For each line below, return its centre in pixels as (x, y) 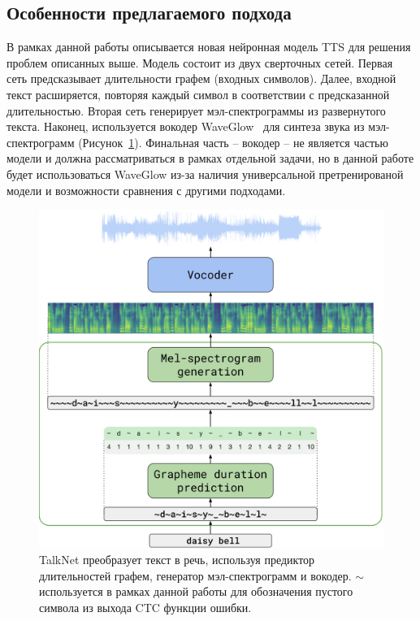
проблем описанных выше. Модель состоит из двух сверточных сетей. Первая (200, 62)
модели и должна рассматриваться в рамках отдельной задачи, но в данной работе (210, 158)
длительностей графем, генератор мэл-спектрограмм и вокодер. (195, 575)
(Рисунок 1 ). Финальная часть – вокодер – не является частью (233, 142)
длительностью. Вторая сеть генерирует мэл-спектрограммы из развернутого (196, 110)
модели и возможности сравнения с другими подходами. (146, 190)
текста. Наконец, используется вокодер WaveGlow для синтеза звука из (186, 126)
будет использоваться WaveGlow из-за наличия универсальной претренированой (205, 174)
